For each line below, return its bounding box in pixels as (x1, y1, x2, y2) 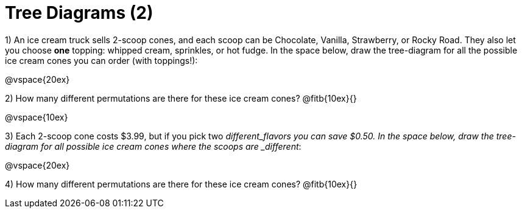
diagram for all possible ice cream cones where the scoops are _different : (5, 141, 302, 152)
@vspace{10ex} (5, 111, 68, 122)
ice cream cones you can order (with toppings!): (5, 55, 198, 66)
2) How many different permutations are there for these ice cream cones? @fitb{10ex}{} (5, 93, 357, 103)
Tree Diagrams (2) (5, 2, 153, 23)
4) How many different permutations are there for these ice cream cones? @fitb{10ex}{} (5, 178, 358, 189)
